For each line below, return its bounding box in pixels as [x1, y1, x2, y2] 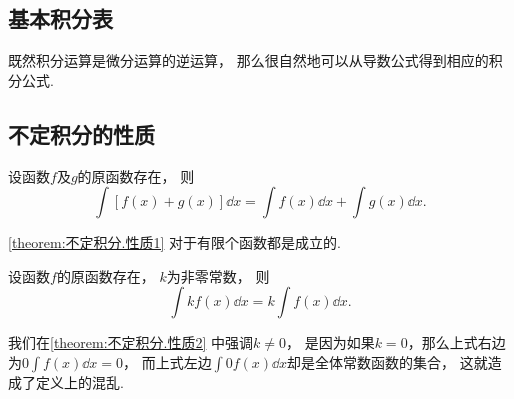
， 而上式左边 [123, 351, 212, 372]
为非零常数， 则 [166, 265, 270, 286]
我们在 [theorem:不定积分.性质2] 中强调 [8, 332, 254, 353]
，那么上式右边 [407, 332, 506, 353]
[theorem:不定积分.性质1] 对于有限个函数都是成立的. [8, 232, 341, 253]
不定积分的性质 [8, 118, 155, 149]
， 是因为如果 [286, 332, 375, 353]
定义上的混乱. [35, 371, 124, 392]
